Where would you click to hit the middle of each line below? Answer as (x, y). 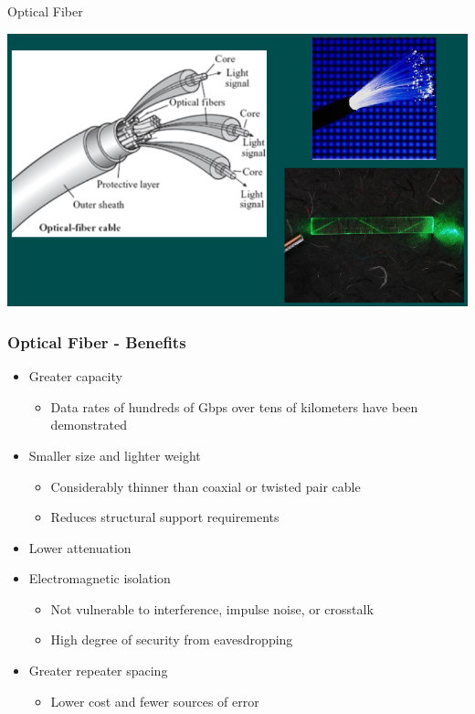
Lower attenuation (80, 547)
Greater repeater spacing (98, 671)
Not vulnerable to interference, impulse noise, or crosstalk (212, 608)
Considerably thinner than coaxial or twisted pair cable (206, 486)
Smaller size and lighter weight (115, 455)
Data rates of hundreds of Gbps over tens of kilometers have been (234, 406)
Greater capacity (75, 376)
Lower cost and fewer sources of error (155, 701)
